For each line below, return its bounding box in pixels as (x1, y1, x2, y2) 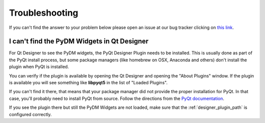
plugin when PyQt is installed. (9, 64, 69, 70)
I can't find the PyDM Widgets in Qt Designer (9, 37, 149, 46)
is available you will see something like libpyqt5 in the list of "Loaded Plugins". (9, 80, 168, 86)
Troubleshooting (9, 7, 79, 18)
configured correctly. (9, 111, 52, 117)
